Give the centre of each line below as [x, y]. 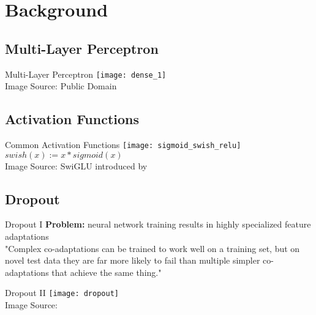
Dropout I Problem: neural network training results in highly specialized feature [158, 224]
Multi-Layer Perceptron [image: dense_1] [86, 74]
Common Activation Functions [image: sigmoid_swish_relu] [123, 145]
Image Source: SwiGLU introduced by [76, 165]
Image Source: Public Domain [61, 86]
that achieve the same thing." [107, 272]
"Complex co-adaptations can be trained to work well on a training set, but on [152, 248]
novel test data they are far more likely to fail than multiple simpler [133, 260]
